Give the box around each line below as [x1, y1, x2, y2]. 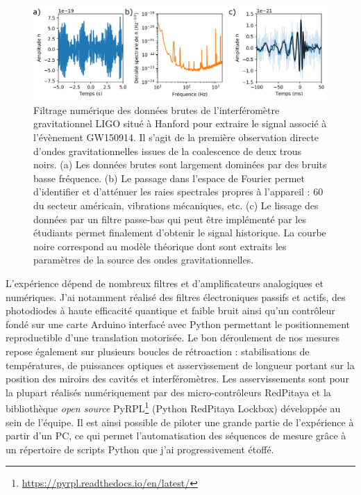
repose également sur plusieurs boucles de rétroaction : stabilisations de [6, 343, 310, 358]
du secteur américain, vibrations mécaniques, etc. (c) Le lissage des [33, 197, 319, 212]
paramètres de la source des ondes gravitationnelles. [33, 252, 254, 267]
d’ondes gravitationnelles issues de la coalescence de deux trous [33, 143, 301, 158]
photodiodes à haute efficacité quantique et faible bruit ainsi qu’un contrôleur [6, 303, 335, 318]
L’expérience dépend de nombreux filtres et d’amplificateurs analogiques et [6, 275, 324, 290]
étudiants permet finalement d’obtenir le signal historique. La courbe [33, 225, 326, 240]
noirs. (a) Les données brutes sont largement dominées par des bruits [33, 157, 327, 172]
